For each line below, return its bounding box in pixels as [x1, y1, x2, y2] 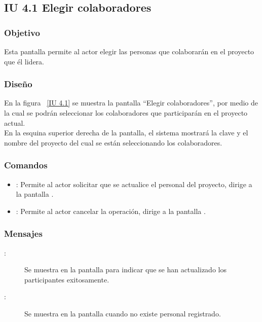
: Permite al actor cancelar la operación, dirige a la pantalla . [16, 205, 206, 216]
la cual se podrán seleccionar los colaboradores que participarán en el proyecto [4, 108, 248, 118]
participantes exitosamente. [24, 274, 109, 284]
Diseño [4, 78, 32, 90]
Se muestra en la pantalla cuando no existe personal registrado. [24, 308, 221, 318]
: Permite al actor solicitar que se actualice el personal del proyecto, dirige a [16, 178, 252, 189]
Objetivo [4, 26, 40, 39]
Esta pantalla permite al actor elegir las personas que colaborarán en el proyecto [4, 46, 254, 56]
